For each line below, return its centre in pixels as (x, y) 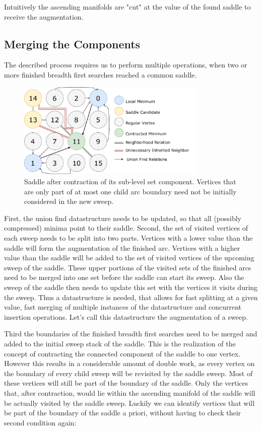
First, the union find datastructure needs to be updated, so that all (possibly (123, 218)
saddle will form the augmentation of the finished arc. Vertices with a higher (122, 247)
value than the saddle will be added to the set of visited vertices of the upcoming (129, 258)
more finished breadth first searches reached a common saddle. (101, 74)
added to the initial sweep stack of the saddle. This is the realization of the (120, 343)
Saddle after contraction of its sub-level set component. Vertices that (130, 182)
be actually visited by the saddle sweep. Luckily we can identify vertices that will (129, 403)
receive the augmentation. (44, 16)
